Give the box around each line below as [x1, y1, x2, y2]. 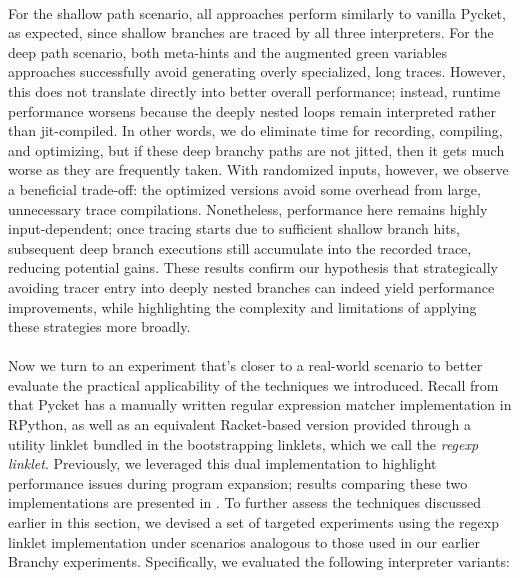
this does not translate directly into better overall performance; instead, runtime [8, 80, 501, 101]
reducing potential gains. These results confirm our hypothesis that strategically [8, 257, 498, 278]
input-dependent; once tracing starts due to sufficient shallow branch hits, [8, 218, 461, 239]
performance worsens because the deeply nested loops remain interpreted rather [8, 100, 496, 121]
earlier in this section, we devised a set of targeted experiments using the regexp [8, 512, 499, 533]
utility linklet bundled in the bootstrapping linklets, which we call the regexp [8, 433, 479, 454]
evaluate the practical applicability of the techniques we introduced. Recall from [8, 374, 499, 395]
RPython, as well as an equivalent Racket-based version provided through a [8, 414, 472, 435]
